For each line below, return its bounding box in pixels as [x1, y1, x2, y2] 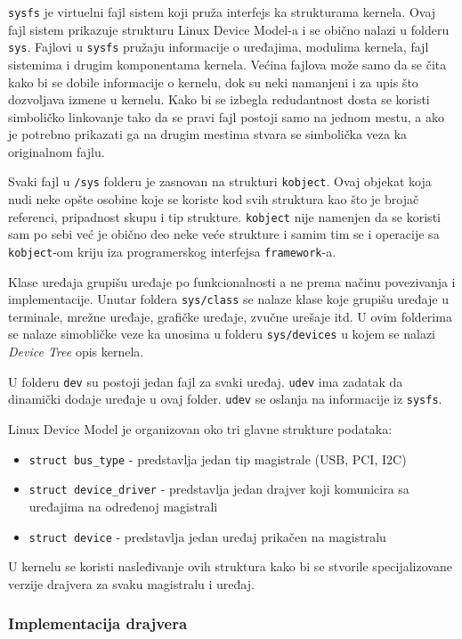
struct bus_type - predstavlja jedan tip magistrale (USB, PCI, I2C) [28, 449, 407, 468]
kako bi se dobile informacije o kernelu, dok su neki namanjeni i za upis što [8, 72, 418, 91]
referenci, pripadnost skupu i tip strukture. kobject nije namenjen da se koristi [8, 207, 441, 225]
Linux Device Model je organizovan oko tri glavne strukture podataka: [8, 420, 393, 438]
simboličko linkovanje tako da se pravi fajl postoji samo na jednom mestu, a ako [8, 107, 445, 126]
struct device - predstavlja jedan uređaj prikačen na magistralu [28, 527, 386, 545]
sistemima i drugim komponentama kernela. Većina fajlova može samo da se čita [8, 54, 447, 73]
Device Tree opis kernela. [8, 342, 144, 361]
